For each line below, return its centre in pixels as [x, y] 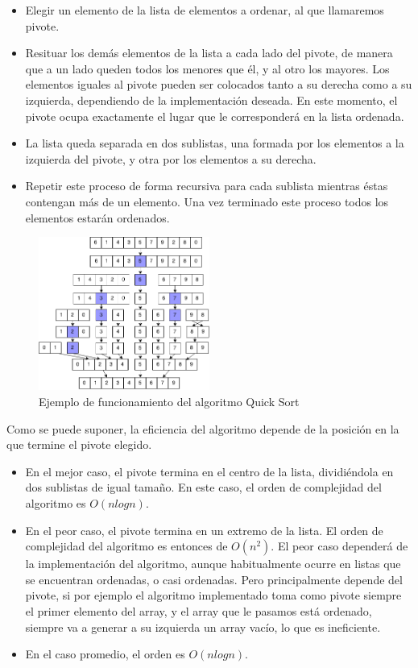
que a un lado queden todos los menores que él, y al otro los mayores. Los [207, 68]
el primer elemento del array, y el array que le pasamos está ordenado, [199, 610]
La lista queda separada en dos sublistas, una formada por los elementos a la [215, 143]
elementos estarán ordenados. [97, 217]
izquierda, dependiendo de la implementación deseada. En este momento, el [211, 100]
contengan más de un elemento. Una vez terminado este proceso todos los [207, 201]
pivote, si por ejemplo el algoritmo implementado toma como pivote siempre [213, 595]
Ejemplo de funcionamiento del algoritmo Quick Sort [169, 401]
